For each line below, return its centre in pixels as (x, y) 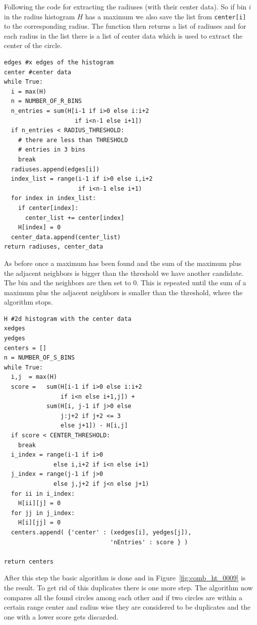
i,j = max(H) (34, 377)
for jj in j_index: (43, 513)
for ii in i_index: (43, 494)
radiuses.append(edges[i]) (55, 169)
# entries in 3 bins (52, 150)
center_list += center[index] (75, 218)
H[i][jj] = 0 (39, 523)
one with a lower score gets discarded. (61, 616)
